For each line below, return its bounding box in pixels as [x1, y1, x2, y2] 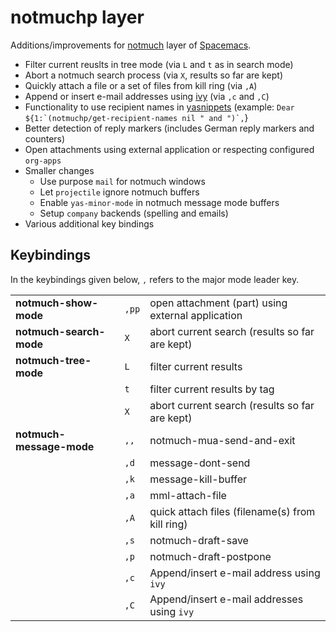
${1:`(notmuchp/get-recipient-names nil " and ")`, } [24, 111, 249, 123]
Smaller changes [24, 164, 95, 176]
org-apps [24, 156, 62, 166]
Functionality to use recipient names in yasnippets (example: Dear [24, 101, 295, 113]
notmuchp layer [10, 6, 145, 29]
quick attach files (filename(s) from [149, 504, 316, 518]
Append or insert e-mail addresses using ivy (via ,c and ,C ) [24, 90, 270, 102]
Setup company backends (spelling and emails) [39, 207, 229, 219]
